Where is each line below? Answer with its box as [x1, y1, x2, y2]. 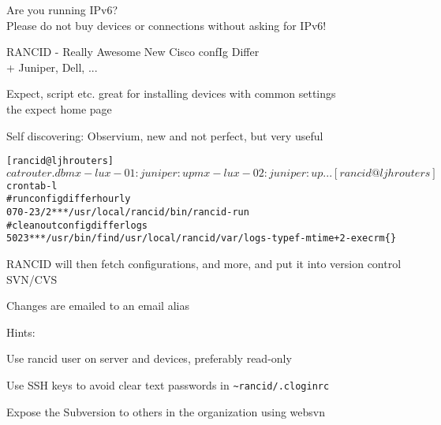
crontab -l [6, 180, 58, 192]
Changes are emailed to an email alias [6, 297, 189, 314]
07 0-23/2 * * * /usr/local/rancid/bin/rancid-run [6, 207, 249, 218]
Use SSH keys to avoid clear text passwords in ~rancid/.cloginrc [6, 377, 330, 393]
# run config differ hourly [6, 193, 131, 205]
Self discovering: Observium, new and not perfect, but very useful [6, 127, 323, 144]
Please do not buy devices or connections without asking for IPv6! [6, 17, 327, 33]
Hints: [6, 323, 36, 340]
